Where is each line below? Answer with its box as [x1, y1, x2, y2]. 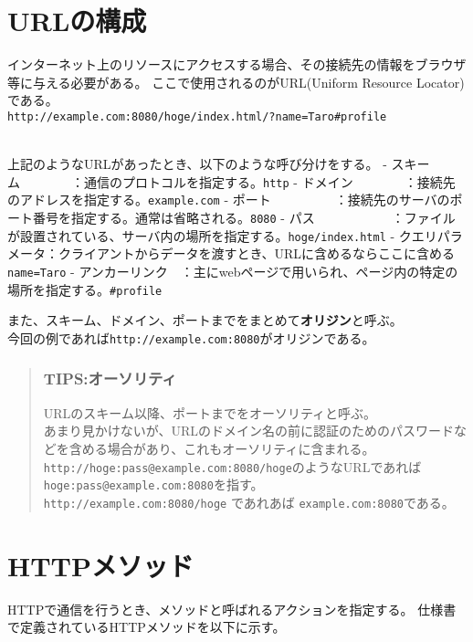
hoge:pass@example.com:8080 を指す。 [43, 475, 264, 494]
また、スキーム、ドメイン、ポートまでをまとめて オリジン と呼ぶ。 [7, 310, 403, 330]
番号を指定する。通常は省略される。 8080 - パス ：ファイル [32, 208, 456, 227]
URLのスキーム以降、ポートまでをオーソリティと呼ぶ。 [43, 403, 377, 422]
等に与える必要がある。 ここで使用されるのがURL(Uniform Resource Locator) [7, 72, 465, 91]
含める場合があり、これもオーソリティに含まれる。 [68, 438, 375, 458]
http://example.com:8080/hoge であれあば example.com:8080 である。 [43, 492, 455, 511]
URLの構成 [7, 2, 147, 39]
